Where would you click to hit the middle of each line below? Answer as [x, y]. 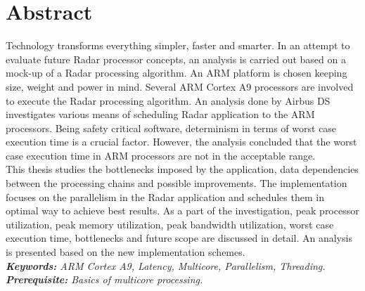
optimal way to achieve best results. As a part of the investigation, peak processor [182, 211]
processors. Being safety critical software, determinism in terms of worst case [171, 128]
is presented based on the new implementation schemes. [126, 252]
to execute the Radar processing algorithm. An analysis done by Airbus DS [168, 100]
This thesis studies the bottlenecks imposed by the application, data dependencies [182, 169]
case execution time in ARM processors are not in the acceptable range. [161, 155]
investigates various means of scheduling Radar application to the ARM [160, 114]
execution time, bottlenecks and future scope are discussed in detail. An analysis [179, 238]
